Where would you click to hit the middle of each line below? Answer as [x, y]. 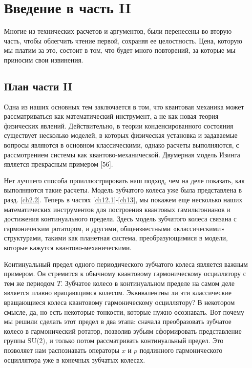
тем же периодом [29, 283]
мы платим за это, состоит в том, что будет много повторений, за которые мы [120, 50]
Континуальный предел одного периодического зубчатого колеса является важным [126, 264]
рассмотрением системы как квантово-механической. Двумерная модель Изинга [122, 154]
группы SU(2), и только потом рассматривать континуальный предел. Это [114, 340]
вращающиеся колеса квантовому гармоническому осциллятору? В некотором [119, 302]
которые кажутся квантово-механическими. [68, 248]
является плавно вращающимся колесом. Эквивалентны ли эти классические [118, 292]
